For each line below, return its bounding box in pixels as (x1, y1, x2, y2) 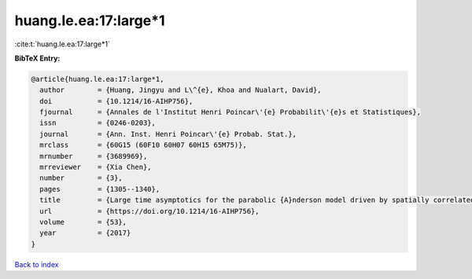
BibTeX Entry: (14, 53, 61, 63)
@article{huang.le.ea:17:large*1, (31, 75, 164, 83)
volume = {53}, (39, 218, 127, 226)
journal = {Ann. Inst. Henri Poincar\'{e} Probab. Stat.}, (39, 130, 297, 138)
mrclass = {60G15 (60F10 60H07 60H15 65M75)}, (39, 141, 247, 149)
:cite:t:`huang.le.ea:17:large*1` (14, 39, 110, 49)
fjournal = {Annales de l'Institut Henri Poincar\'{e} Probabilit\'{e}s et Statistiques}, (39, 108, 421, 117)
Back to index (14, 259, 59, 269)
